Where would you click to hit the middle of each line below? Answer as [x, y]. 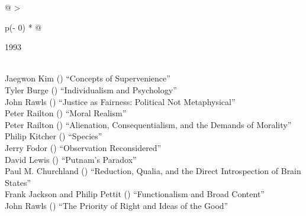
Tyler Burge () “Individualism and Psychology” [91, 89]
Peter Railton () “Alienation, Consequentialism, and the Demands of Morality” [148, 124]
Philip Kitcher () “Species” [54, 136]
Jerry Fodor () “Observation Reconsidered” [83, 147]
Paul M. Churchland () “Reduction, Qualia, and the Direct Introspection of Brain [153, 171]
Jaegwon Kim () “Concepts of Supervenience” [88, 78]
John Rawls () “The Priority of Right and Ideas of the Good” [117, 205]
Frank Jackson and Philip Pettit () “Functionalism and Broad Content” [135, 194]
